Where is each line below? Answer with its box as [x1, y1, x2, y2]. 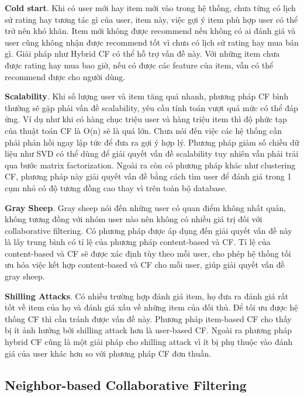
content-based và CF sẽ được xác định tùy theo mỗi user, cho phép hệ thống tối [5, 247, 291, 259]
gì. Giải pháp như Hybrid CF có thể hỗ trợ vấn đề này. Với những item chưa [5, 47, 280, 60]
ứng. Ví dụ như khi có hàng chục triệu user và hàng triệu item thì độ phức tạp [5, 113, 287, 125]
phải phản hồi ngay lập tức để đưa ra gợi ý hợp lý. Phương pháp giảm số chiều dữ [5, 136, 299, 148]
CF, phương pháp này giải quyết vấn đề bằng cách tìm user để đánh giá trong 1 [5, 170, 292, 182]
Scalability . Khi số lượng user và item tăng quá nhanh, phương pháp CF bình [5, 90, 289, 102]
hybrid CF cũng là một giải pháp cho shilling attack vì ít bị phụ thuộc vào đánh [5, 336, 293, 348]
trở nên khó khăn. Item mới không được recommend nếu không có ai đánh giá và [5, 25, 296, 37]
